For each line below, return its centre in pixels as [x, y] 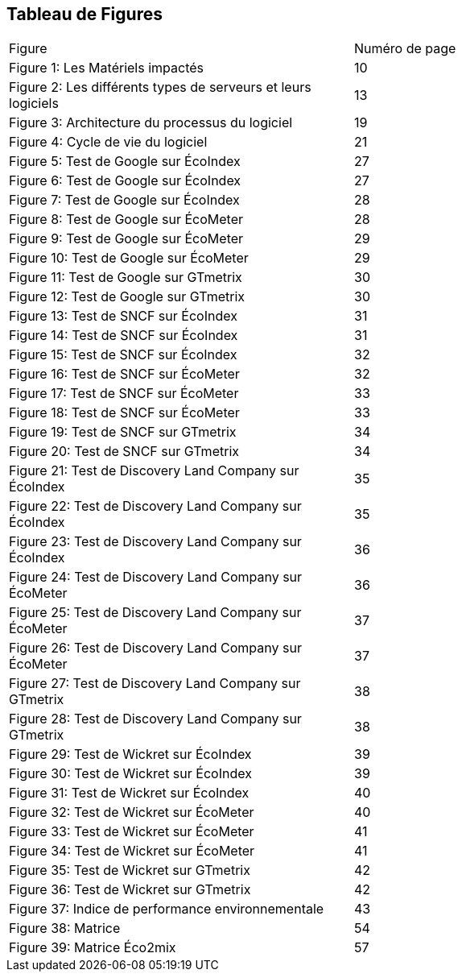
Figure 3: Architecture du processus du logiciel [151, 123]
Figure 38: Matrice [65, 928]
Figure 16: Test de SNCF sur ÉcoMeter [124, 374]
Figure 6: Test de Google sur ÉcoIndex [125, 181]
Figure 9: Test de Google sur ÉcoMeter [126, 239]
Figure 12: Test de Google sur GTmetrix [127, 297]
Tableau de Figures [85, 14]
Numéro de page [405, 49]
